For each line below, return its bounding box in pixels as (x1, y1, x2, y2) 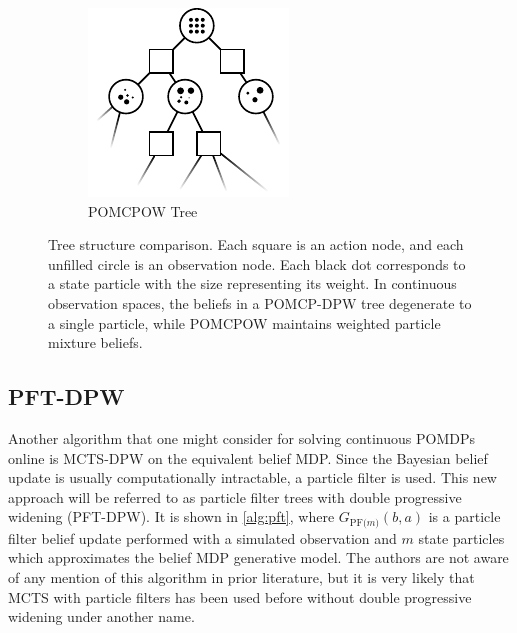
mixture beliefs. (48, 332, 143, 353)
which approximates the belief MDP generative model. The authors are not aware (8, 547, 509, 568)
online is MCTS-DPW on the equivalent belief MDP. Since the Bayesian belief (8, 447, 488, 468)
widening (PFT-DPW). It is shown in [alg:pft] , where (8, 506, 335, 527)
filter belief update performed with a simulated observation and (8, 527, 397, 548)
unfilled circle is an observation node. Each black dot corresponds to (48, 253, 466, 274)
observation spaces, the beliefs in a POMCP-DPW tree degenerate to (48, 292, 472, 313)
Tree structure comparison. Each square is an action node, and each (48, 234, 464, 255)
